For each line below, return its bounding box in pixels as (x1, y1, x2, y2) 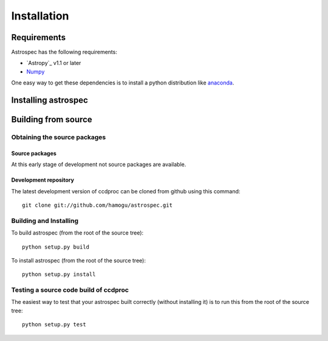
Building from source (11, 114, 92, 125)
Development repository (11, 176, 74, 184)
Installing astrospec (11, 95, 88, 106)
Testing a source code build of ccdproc (11, 286, 129, 294)
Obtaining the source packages (11, 133, 106, 142)
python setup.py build (22, 243, 90, 250)
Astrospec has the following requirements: (11, 49, 118, 56)
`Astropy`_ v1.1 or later (26, 60, 81, 67)
